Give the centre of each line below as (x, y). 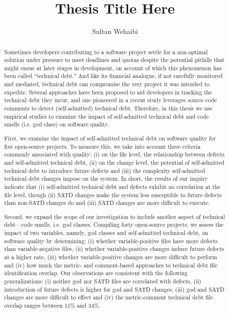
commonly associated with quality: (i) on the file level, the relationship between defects (114, 154)
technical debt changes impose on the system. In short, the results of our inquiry (106, 179)
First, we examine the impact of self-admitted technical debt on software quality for (110, 138)
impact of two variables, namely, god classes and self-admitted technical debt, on (106, 233)
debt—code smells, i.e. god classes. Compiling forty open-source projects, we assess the (114, 225)
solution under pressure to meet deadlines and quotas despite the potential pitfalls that (114, 60)
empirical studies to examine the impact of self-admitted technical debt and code (106, 116)
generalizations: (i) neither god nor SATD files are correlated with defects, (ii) (103, 281)
